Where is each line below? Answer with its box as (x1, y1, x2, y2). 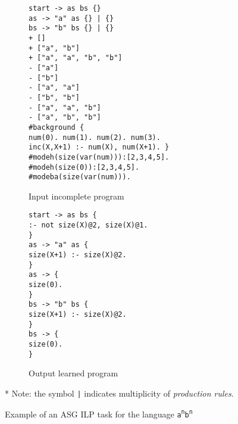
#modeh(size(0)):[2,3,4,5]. (29, 163, 140, 172)
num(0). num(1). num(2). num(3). (29, 133, 161, 142)
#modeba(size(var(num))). (29, 173, 131, 182)
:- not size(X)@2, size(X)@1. (29, 221, 148, 230)
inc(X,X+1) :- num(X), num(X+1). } (29, 143, 170, 152)
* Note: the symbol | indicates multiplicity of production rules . (5, 386, 234, 399)
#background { (29, 123, 84, 132)
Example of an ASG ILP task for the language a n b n (5, 407, 193, 420)
